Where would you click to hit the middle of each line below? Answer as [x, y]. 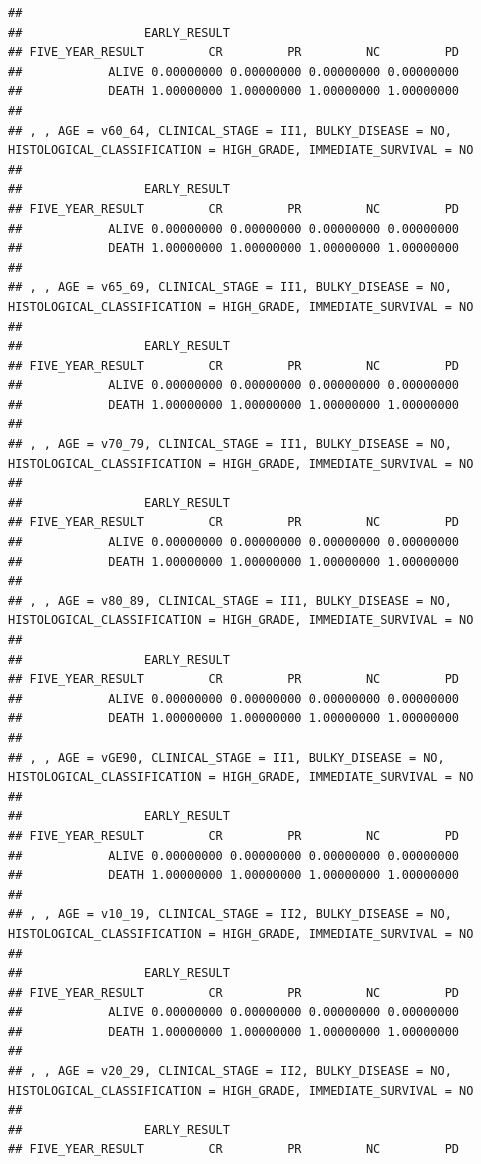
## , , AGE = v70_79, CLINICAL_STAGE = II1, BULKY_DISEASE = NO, [230, 444]
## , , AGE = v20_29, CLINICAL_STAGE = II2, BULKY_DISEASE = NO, [230, 1071]
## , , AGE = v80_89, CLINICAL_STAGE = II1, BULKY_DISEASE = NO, [230, 600]
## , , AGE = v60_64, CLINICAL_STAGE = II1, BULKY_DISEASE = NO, [230, 130]
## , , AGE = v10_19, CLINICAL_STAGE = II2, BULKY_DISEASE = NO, [230, 914]
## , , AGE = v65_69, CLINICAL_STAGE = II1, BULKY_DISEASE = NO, [230, 287]
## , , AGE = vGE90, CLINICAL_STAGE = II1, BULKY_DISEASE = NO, [226, 757]
